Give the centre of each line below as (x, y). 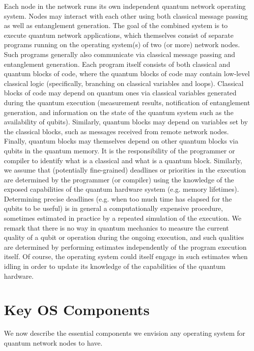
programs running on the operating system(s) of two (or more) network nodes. (122, 44)
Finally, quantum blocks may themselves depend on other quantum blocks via (121, 141)
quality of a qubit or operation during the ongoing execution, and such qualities (124, 237)
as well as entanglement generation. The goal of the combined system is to (116, 25)
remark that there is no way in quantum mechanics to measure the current (116, 227)
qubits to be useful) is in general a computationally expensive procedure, (113, 208)
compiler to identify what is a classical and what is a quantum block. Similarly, (123, 160)
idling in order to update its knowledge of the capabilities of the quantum (115, 266)
